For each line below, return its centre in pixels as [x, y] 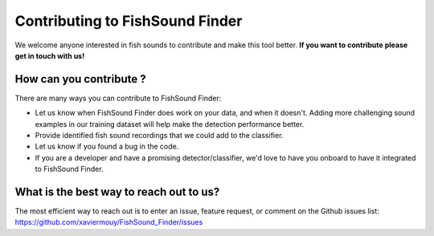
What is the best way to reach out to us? [117, 192]
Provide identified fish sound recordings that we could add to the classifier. [159, 136]
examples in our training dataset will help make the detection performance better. [170, 124]
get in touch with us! [50, 55]
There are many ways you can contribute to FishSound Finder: [118, 98]
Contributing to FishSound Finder [129, 21]
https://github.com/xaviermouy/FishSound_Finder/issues [109, 222]
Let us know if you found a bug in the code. [107, 146]
